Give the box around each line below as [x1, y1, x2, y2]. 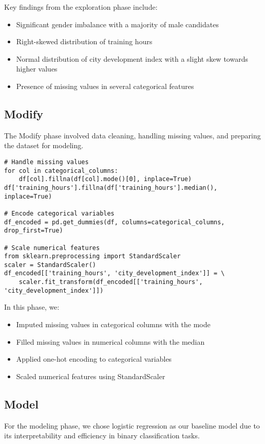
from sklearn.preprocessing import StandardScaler [4, 253, 181, 260]
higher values [16, 63, 58, 74]
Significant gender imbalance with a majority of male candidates [16, 19, 219, 29]
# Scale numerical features [4, 244, 100, 252]
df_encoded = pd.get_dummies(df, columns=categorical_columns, [4, 218, 225, 226]
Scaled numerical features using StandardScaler [16, 370, 165, 381]
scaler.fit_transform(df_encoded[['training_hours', [18, 278, 203, 286]
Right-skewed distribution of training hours [16, 36, 153, 47]
